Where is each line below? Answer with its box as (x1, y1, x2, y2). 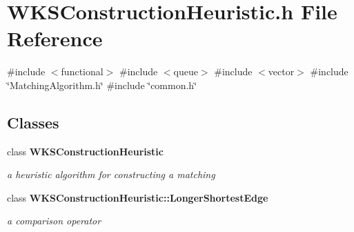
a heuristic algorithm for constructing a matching (7, 167, 215, 182)
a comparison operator (7, 213, 101, 228)
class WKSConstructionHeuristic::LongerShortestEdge (7, 190, 268, 204)
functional (61, 64, 104, 79)
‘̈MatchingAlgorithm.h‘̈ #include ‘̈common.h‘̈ (7, 77, 197, 92)
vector (268, 64, 295, 79)
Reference (7, 24, 103, 52)
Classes (7, 111, 59, 133)
